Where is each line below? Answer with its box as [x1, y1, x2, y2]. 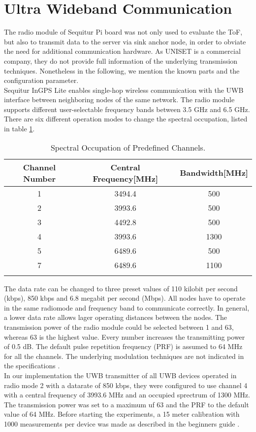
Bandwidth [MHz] [180, 167, 248, 179]
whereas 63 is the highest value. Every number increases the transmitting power [4, 331, 245, 342]
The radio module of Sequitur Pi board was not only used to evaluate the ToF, [4, 27, 243, 37]
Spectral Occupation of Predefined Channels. [50, 141, 206, 153]
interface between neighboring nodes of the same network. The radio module [4, 94, 235, 105]
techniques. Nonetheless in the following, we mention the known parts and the [4, 65, 240, 76]
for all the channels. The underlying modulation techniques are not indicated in [4, 351, 244, 361]
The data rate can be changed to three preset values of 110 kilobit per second [4, 283, 238, 293]
